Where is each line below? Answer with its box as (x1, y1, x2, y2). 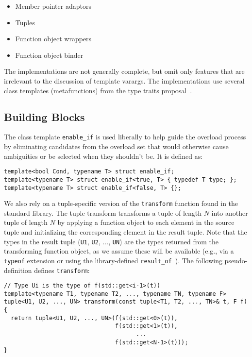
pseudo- (224, 255, 248, 265)
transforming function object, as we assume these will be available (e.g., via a (4, 246, 234, 256)
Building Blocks (4, 109, 85, 124)
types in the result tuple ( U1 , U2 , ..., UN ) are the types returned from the (4, 236, 219, 246)
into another (211, 207, 248, 218)
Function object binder (15, 50, 84, 60)
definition (4, 265, 32, 275)
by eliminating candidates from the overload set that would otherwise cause (4, 141, 229, 152)
